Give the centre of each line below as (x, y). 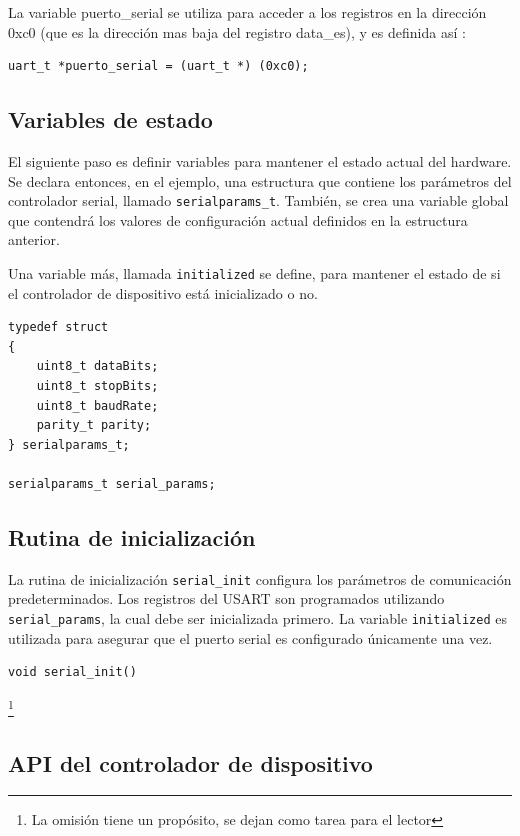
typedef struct (58, 327)
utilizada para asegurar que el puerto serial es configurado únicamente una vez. (250, 637)
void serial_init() (72, 672)
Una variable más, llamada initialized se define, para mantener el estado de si (254, 273)
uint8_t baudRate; (97, 405)
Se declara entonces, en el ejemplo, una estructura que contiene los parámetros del (260, 180)
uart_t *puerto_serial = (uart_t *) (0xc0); (158, 66)
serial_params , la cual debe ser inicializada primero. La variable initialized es (257, 618)
